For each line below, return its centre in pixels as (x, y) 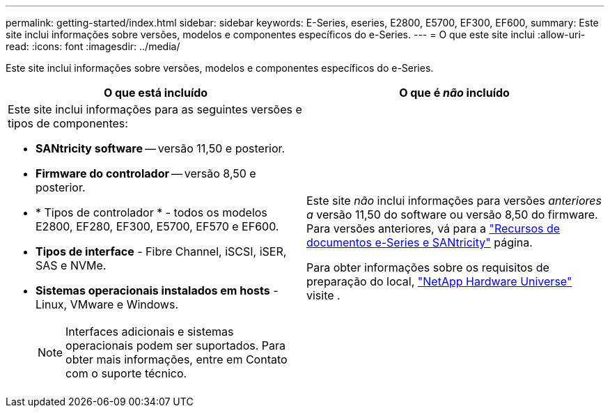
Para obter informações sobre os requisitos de (428, 267)
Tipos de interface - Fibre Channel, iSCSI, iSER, (161, 251)
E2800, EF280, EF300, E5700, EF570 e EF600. (157, 226)
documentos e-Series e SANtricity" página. (420, 242)
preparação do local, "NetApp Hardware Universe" (439, 281)
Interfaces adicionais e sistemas (150, 332)
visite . (323, 295)
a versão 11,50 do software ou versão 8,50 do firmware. (452, 215)
